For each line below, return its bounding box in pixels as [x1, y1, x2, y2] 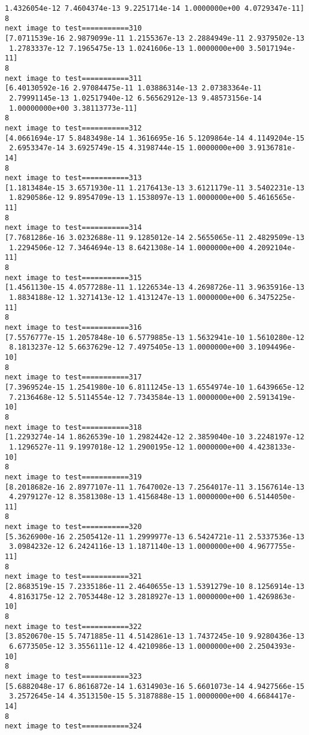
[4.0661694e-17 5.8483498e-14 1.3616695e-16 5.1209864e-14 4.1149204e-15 [5, 133, 305, 142]
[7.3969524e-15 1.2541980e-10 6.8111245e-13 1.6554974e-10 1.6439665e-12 [5, 382, 305, 391]
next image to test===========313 [5, 174, 142, 183]
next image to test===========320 [5, 523, 142, 531]
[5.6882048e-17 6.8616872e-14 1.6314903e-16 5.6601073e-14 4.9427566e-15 [5, 682, 305, 691]
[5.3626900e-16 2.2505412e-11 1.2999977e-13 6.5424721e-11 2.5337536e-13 [5, 532, 305, 541]
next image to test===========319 [5, 472, 142, 481]
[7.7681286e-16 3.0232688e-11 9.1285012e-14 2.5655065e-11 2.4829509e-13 [5, 233, 305, 242]
